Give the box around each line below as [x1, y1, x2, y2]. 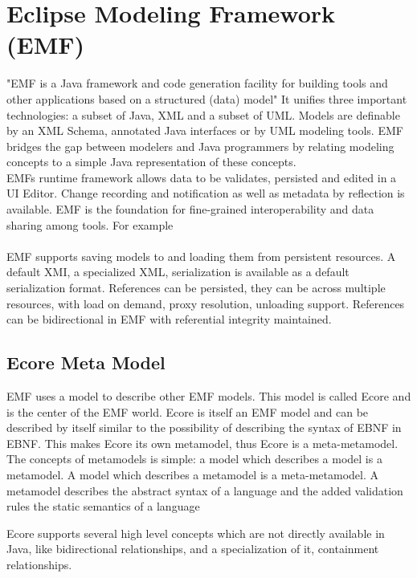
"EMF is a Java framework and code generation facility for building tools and [6, 75, 388, 92]
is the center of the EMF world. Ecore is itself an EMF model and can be [6, 403, 369, 420]
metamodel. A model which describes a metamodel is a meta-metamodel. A [6, 466, 378, 482]
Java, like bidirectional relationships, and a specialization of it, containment [6, 540, 379, 557]
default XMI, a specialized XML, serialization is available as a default [6, 263, 350, 280]
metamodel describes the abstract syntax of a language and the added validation [6, 482, 403, 499]
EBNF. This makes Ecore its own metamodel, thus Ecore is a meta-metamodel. [6, 434, 399, 451]
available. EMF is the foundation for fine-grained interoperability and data [6, 201, 374, 218]
